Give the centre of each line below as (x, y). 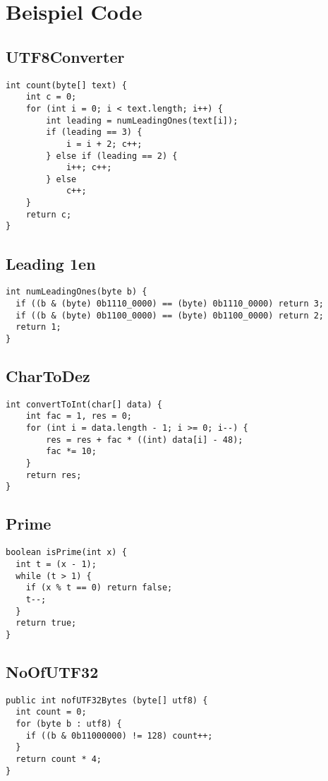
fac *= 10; (71, 452)
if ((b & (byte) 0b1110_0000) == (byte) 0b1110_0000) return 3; (170, 303)
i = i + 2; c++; (104, 144)
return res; (54, 475)
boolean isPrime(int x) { (66, 553)
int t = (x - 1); (56, 564)
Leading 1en (51, 263)
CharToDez (48, 375)
